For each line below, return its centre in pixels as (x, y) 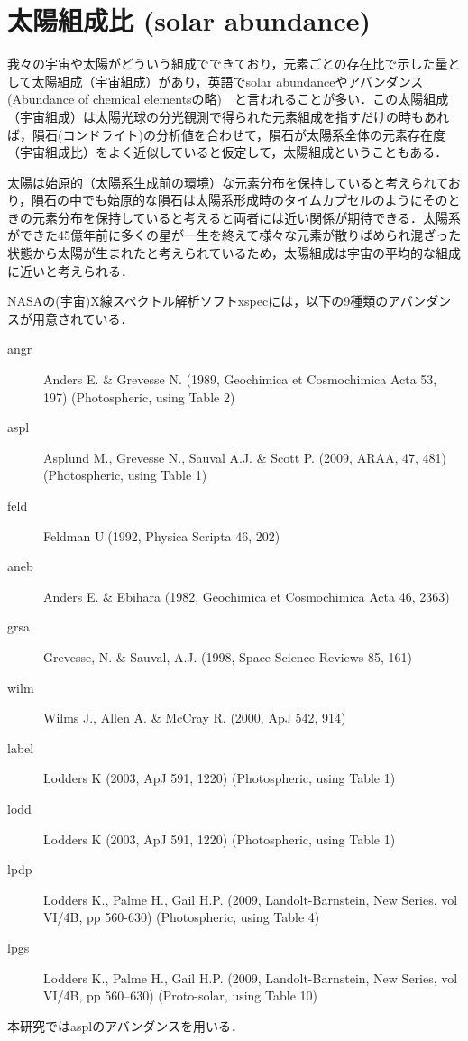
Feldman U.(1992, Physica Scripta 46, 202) (162, 535)
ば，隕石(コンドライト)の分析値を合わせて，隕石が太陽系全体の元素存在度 (226, 134)
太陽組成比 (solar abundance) (189, 20)
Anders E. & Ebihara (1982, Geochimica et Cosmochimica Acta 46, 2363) (247, 596)
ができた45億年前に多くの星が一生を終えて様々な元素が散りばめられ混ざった (234, 235)
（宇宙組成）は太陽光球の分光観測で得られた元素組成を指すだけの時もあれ (228, 116)
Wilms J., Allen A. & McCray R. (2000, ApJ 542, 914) (195, 718)
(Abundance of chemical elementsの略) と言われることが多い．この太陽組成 (228, 99)
